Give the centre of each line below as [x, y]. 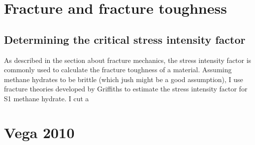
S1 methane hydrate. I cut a [47, 98]
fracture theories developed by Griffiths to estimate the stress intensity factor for [126, 89]
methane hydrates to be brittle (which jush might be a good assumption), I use [124, 79]
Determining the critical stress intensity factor [125, 39]
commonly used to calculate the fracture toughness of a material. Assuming [118, 70]
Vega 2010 [39, 132]
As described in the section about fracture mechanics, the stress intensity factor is [128, 60]
